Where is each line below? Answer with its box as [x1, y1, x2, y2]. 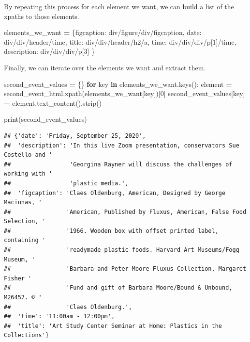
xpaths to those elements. [4, 11, 79, 21]
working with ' [4, 170, 53, 178]
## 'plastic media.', [4, 179, 129, 187]
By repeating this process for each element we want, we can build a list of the [4, 1, 234, 11]
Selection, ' [4, 218, 45, 225]
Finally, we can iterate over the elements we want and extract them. [4, 62, 206, 72]
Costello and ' [4, 151, 53, 159]
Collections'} [4, 332, 49, 339]
